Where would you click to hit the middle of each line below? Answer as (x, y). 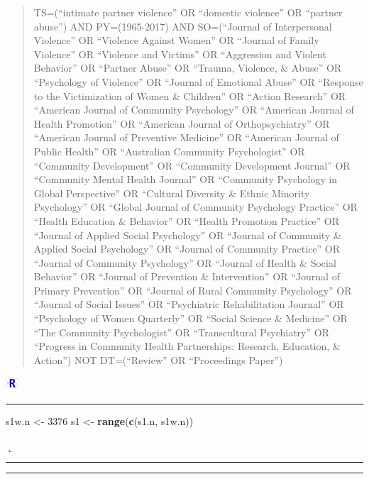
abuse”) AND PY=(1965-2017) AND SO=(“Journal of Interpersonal (183, 26)
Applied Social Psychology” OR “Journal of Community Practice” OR (187, 249)
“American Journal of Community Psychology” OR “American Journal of (194, 110)
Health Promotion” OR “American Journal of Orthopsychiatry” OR (182, 123)
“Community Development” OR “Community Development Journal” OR (192, 165)
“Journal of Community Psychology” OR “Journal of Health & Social (185, 262)
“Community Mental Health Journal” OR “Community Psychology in (186, 179)
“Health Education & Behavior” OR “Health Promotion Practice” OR (187, 220)
